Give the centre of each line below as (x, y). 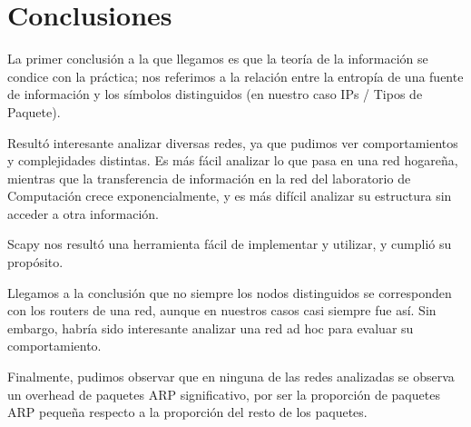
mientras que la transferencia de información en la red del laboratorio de (209, 178)
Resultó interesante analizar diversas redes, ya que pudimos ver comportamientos (233, 142)
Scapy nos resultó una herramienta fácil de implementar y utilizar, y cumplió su (230, 244)
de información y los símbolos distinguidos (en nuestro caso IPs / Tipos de (215, 94)
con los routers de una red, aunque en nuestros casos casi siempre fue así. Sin (222, 310)
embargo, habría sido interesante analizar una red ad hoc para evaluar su (211, 328)
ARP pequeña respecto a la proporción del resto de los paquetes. (187, 412)
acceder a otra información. (83, 213)
